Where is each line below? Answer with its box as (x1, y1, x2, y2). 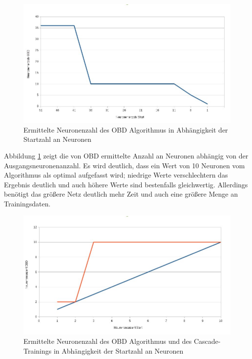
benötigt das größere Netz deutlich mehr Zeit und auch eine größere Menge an (4, 189, 238, 199)
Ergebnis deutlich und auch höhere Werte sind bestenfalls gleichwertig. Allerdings (4, 179, 248, 189)
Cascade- (193, 336, 221, 346)
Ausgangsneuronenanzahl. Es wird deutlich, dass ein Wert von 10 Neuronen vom (4, 160, 245, 170)
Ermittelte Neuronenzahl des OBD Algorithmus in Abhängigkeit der (23, 124, 228, 135)
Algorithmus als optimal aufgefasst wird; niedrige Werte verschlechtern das (4, 170, 228, 180)
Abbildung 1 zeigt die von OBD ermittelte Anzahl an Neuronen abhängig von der (4, 150, 249, 160)
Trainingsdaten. (4, 198, 51, 208)
